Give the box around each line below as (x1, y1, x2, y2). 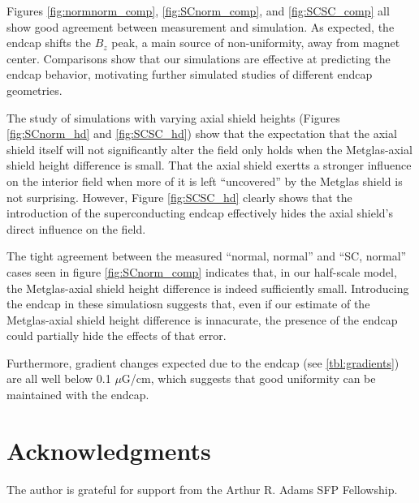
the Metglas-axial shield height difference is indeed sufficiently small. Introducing (6, 279, 409, 296)
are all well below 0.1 (6, 370, 111, 387)
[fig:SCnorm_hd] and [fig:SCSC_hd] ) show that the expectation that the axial (6, 125, 397, 142)
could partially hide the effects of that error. (6, 327, 227, 344)
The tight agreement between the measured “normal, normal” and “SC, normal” (6, 247, 407, 264)
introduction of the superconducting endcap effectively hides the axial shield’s (6, 204, 394, 221)
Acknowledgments (6, 433, 211, 466)
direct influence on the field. (6, 220, 146, 237)
